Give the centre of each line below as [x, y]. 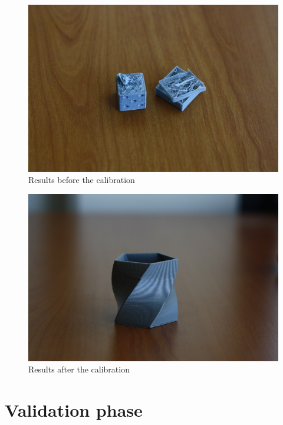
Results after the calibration [79, 369]
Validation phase [74, 410]
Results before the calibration [82, 180]
